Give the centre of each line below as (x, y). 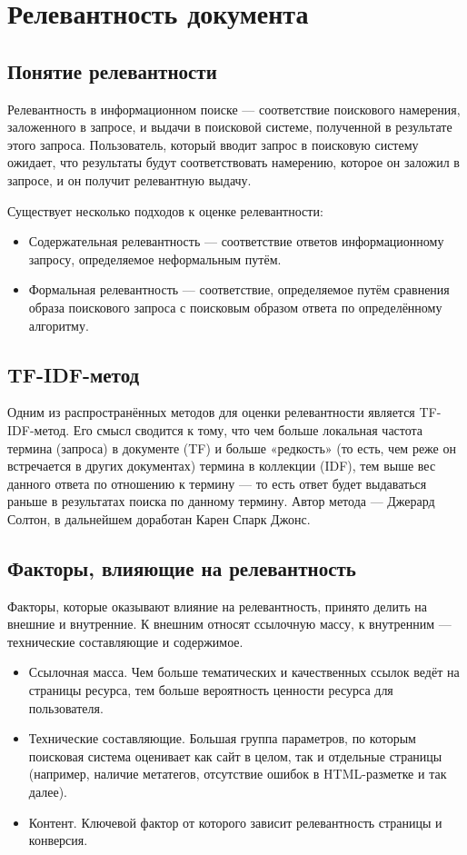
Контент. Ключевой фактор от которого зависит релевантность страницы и (235, 822)
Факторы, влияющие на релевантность (182, 567)
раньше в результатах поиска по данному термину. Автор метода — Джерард (221, 501)
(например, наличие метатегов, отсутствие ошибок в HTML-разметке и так (238, 774)
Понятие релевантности (112, 70)
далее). (48, 792)
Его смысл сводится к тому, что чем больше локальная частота (248, 429)
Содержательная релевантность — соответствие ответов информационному (236, 241)
